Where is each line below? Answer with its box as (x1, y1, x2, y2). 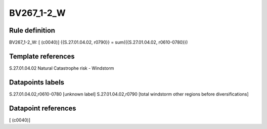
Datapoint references (9, 104, 77, 112)
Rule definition (9, 26, 55, 35)
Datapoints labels (9, 78, 64, 86)
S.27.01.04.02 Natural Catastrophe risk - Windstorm (9, 65, 114, 71)
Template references (9, 52, 75, 60)
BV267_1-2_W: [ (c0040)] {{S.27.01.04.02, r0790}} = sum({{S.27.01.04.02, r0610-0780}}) (9, 40, 188, 45)
